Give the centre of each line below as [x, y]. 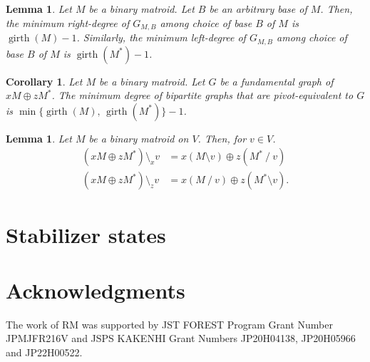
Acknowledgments [96, 290]
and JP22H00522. [44, 352]
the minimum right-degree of [68, 22]
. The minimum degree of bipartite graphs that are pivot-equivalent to [202, 95]
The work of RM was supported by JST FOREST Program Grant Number [170, 324]
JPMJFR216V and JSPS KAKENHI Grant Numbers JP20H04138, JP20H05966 [181, 338]
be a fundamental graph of [277, 81]
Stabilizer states [86, 234]
